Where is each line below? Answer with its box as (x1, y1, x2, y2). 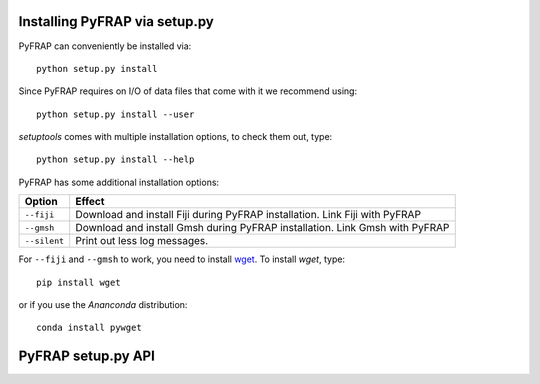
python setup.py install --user (36, 108, 195, 120)
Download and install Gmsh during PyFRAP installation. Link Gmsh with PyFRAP (75, 221, 450, 235)
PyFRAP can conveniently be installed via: (18, 40, 192, 52)
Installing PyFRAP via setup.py (18, 13, 215, 30)
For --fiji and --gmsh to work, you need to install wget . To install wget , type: (18, 253, 345, 265)
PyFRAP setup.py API (18, 348, 155, 365)
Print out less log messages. (75, 234, 209, 248)
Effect (75, 195, 105, 209)
